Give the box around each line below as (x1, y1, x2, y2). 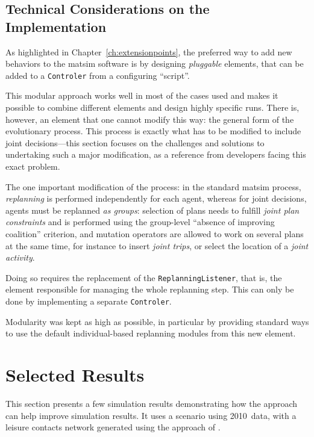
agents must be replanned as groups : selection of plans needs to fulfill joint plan (5, 203, 300, 216)
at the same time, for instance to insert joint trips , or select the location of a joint (5, 239, 309, 252)
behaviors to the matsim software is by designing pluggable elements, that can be (5, 57, 304, 70)
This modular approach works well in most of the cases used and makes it (5, 89, 278, 102)
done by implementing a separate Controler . (5, 295, 172, 307)
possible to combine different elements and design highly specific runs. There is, (5, 101, 300, 114)
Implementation (5, 17, 107, 36)
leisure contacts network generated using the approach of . (5, 421, 221, 433)
